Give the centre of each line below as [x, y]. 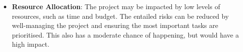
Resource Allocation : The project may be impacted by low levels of [116, 6]
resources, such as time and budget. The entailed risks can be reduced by [120, 16]
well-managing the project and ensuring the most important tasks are [115, 25]
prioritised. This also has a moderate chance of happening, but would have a [125, 34]
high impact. [30, 44]
